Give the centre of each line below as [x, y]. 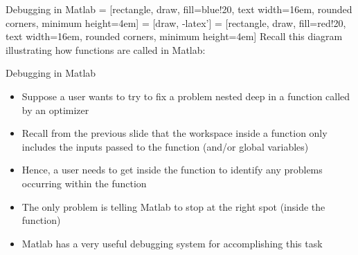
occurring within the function [84, 183]
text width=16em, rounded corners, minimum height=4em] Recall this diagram [174, 36]
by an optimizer [55, 110]
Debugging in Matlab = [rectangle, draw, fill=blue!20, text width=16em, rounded [179, 9]
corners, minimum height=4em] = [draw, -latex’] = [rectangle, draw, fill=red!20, [176, 22]
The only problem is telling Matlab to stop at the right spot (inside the [173, 206]
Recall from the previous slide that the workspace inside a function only [174, 133]
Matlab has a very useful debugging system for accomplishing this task [172, 243]
